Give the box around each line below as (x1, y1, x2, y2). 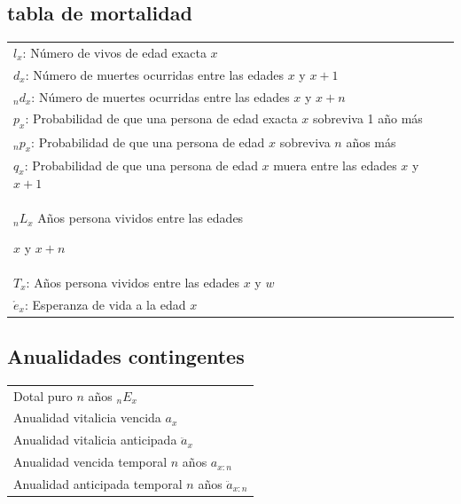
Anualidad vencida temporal (13, 453, 168, 471)
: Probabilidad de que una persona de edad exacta (25, 109, 298, 128)
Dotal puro (13, 386, 73, 405)
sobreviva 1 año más (313, 109, 423, 128)
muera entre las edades (273, 155, 397, 174)
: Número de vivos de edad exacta (22, 43, 207, 61)
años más (346, 132, 396, 151)
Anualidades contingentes (7, 342, 245, 369)
